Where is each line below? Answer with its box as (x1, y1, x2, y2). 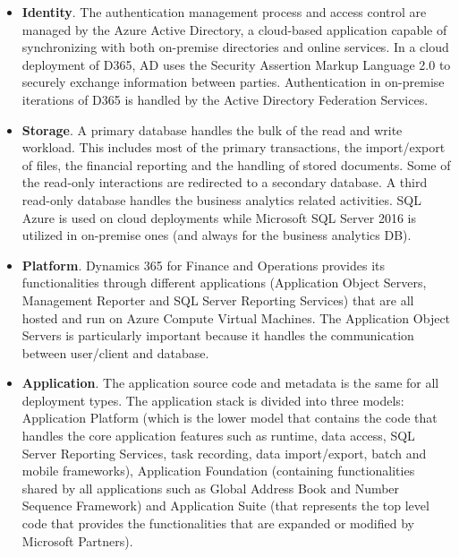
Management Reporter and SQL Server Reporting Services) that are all (21, 290, 414, 309)
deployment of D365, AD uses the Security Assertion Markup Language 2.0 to (21, 55, 451, 73)
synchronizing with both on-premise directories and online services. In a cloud (21, 38, 449, 56)
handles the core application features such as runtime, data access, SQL (21, 426, 415, 445)
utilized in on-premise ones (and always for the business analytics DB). (21, 226, 412, 244)
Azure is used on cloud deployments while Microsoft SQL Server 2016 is (21, 208, 416, 227)
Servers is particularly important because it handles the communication (21, 326, 414, 345)
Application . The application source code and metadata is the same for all (21, 373, 439, 392)
